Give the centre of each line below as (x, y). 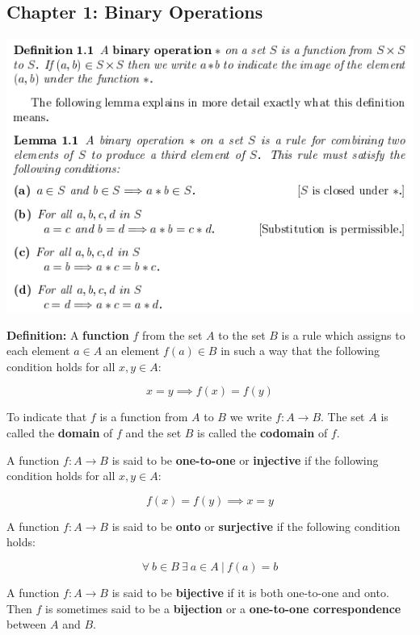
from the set (172, 334)
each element (38, 351)
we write (251, 417)
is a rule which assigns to (343, 334)
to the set (242, 334)
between (27, 624)
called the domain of (60, 432)
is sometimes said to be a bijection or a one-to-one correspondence (223, 608)
